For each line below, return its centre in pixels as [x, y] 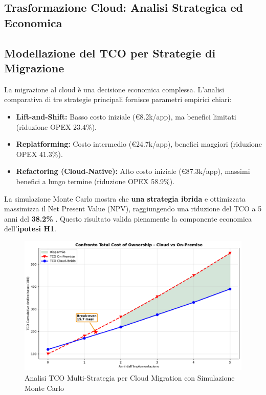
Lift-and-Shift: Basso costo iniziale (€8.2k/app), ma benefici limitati [126, 116]
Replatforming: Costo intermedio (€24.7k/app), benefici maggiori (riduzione [139, 144]
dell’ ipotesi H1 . [30, 229]
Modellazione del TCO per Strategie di [110, 53]
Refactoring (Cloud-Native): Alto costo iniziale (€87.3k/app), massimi [133, 171]
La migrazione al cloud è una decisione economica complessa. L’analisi [114, 89]
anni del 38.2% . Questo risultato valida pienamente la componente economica [128, 218]
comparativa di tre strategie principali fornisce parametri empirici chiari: [118, 99]
